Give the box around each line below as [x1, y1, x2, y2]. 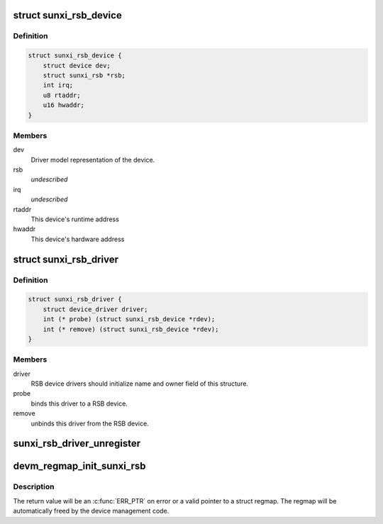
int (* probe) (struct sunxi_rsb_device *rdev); [43, 316, 216, 323]
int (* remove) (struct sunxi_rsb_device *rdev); [43, 325, 219, 333]
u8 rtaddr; [43, 91, 81, 99]
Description [13, 482, 55, 492]
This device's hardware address [30, 235, 125, 243]
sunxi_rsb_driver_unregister [13, 437, 141, 450]
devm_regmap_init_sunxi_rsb [13, 460, 146, 472]
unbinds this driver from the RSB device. [30, 419, 149, 428]
